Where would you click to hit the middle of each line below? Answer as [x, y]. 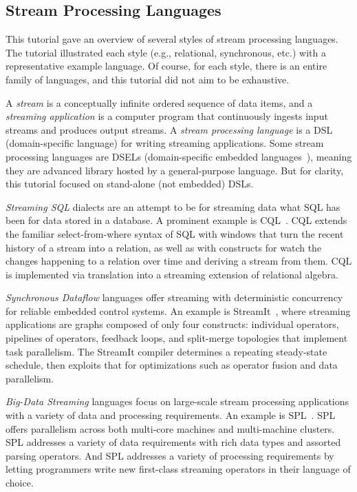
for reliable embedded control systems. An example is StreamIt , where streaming [178, 310]
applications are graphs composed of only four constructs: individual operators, [172, 324]
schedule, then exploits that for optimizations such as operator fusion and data [172, 365]
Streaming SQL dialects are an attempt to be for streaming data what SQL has [173, 206]
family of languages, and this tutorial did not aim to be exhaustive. [148, 79]
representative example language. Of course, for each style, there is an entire [166, 66]
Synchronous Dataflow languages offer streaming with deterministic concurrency [174, 297]
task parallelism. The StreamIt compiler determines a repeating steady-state [166, 351]
